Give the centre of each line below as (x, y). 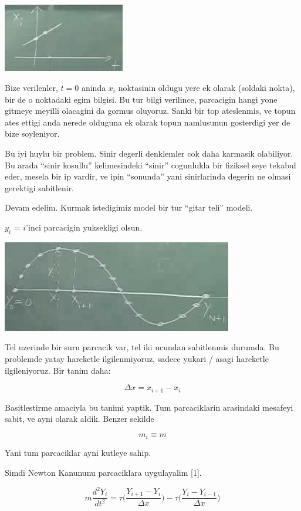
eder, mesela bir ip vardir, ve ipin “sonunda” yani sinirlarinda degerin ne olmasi (148, 176)
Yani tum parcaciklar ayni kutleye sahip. (78, 453)
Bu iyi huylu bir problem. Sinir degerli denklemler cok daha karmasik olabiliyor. (149, 153)
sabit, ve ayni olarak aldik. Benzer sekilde (80, 419)
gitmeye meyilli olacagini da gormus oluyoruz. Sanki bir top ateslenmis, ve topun (150, 111)
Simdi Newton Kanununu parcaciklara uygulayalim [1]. (103, 472)
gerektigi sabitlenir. (40, 187)
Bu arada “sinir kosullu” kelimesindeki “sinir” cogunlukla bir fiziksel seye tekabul (150, 165)
